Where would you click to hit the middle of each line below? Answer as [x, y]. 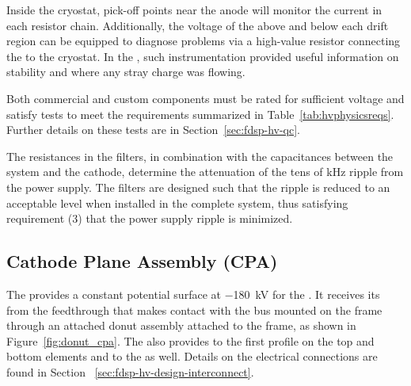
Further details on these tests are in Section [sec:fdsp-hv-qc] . [154, 130]
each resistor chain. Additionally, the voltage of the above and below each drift [198, 25]
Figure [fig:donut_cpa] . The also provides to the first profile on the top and [190, 340]
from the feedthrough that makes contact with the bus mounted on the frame [194, 310]
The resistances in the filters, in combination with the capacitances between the [200, 156]
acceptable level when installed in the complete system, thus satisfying [177, 203]
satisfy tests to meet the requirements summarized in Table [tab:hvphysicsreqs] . [200, 114]
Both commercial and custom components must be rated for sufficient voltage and [205, 98]
